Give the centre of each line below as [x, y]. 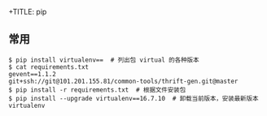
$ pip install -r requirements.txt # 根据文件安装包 [97, 90]
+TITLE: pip [28, 12]
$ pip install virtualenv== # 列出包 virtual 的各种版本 [104, 60]
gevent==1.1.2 [33, 74]
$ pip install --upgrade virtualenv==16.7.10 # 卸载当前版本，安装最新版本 [133, 98]
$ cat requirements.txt [49, 67]
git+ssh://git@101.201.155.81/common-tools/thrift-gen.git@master [123, 81]
